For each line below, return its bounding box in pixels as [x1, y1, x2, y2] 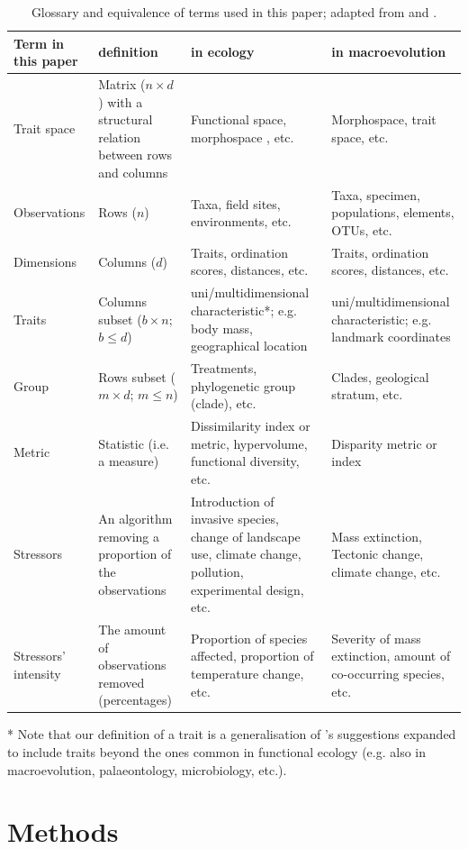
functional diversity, [191, 452, 300, 470]
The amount [98, 620, 166, 638]
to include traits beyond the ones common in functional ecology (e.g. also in [7, 743, 426, 762]
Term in [13, 33, 65, 52]
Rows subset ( [98, 367, 175, 386]
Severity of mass [331, 628, 421, 647]
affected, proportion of [191, 646, 314, 665]
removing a [98, 526, 159, 545]
